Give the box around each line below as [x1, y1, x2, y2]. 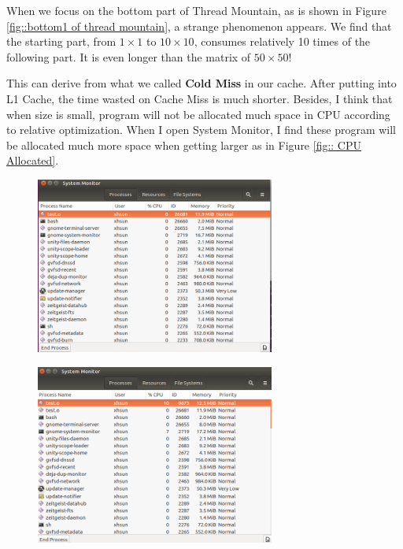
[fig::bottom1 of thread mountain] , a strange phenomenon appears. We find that [6, 17, 392, 34]
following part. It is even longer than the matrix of [6, 48, 251, 65]
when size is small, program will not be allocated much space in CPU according [6, 106, 390, 122]
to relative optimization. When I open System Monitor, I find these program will [6, 121, 396, 138]
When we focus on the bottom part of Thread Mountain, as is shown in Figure [6, 2, 386, 18]
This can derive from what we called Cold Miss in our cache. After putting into [6, 75, 397, 91]
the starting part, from [6, 33, 116, 50]
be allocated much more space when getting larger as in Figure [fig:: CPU [6, 136, 362, 153]
